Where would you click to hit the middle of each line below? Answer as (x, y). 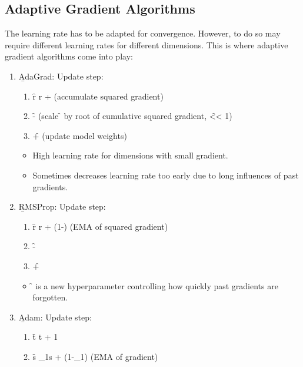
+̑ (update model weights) (80, 135)
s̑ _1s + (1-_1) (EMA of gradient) (95, 356)
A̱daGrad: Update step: (61, 76)
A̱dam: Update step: (55, 317)
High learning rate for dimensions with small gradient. (130, 155)
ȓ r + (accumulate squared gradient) (98, 96)
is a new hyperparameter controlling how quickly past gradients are (157, 285)
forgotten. (50, 297)
